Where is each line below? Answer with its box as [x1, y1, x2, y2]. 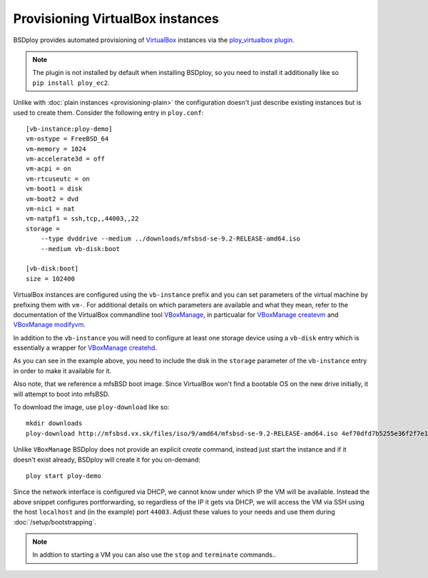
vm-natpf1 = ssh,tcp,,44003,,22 [26, 215, 139, 223]
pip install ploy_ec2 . [32, 78, 110, 87]
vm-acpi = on [26, 165, 71, 173]
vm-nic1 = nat [26, 205, 75, 213]
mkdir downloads [26, 420, 83, 427]
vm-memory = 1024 [26, 145, 86, 153]
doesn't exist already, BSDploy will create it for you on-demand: [13, 455, 201, 464]
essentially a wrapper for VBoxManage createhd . [13, 343, 157, 353]
